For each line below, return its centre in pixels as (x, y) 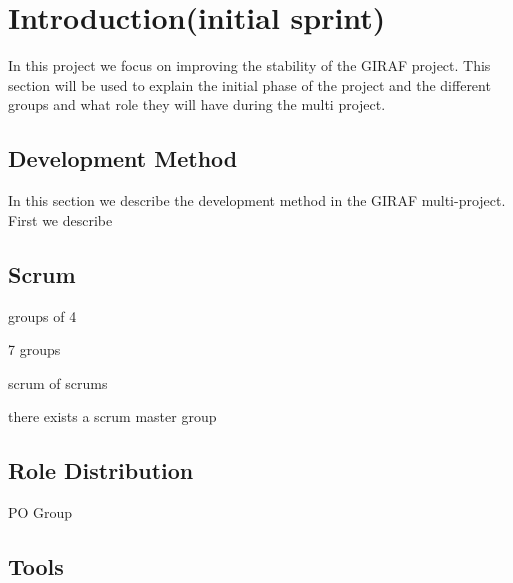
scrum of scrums (58, 382)
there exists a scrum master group (112, 416)
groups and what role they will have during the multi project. (197, 104)
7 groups (34, 349)
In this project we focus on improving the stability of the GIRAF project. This (249, 65)
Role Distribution (101, 470)
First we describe (60, 219)
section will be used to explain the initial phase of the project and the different (249, 84)
